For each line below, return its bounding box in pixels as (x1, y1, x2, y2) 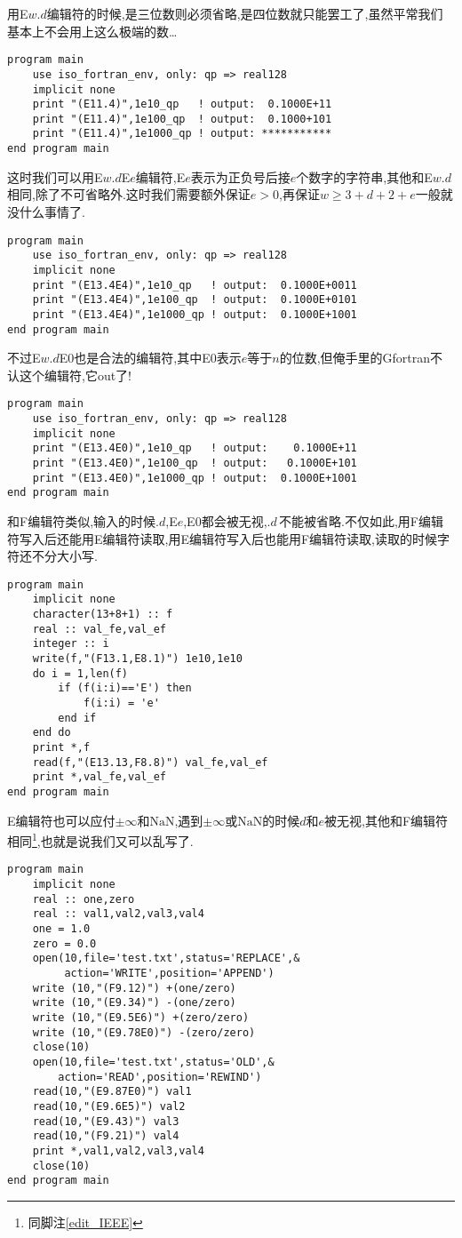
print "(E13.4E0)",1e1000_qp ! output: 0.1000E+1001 (32, 471, 357, 484)
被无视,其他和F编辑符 (324, 811, 449, 829)
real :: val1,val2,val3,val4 (32, 907, 204, 921)
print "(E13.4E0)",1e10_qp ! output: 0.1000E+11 (32, 442, 357, 455)
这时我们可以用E (7, 167, 103, 186)
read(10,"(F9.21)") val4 (32, 1130, 179, 1143)
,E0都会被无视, (183, 511, 267, 530)
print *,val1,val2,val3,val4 (32, 1144, 204, 1157)
